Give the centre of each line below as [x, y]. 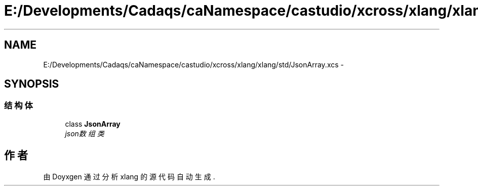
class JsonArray [93, 124]
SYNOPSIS [32, 84]
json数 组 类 [85, 133]
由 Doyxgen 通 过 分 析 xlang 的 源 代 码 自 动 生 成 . [129, 176]
